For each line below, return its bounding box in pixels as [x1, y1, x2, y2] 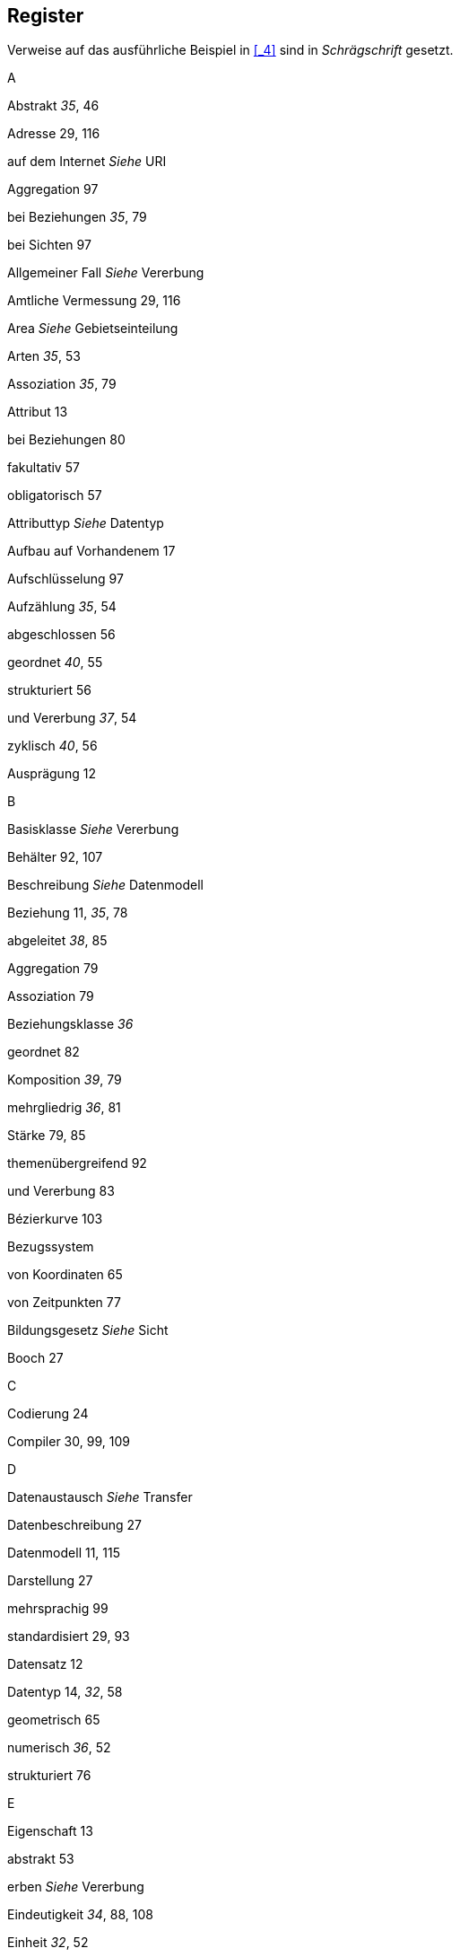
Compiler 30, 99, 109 [7, 1434, 130, 1450]
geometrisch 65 [7, 1712, 100, 1728]
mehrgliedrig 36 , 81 [7, 1100, 121, 1116]
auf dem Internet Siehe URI [7, 154, 167, 170]
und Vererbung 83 [7, 1183, 115, 1199]
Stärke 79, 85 [7, 1128, 86, 1144]
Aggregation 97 [7, 181, 99, 197]
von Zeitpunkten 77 [7, 1294, 121, 1311]
